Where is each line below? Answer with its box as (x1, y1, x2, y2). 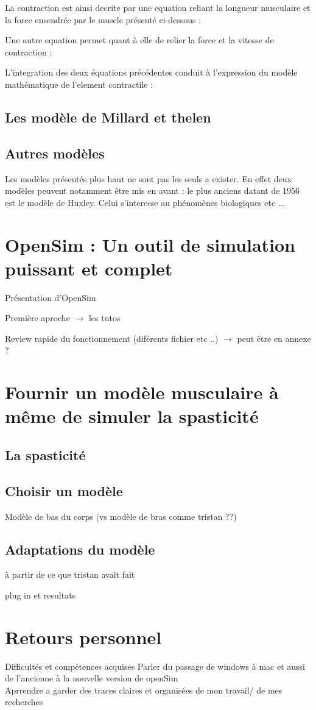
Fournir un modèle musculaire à (5, 380, 279, 405)
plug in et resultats (5, 588, 76, 601)
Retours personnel (5, 624, 162, 649)
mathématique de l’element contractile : (5, 77, 153, 90)
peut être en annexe (237, 332, 311, 344)
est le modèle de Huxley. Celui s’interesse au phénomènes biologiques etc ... (5, 196, 286, 208)
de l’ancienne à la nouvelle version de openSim (5, 672, 178, 684)
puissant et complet (5, 255, 173, 280)
